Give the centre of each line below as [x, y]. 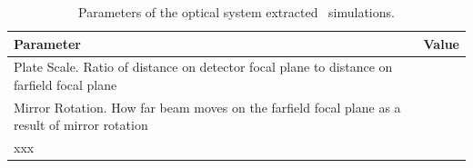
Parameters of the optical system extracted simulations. [236, 12]
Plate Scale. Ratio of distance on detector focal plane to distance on [203, 67]
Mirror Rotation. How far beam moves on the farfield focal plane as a [207, 107]
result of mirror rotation [81, 125]
